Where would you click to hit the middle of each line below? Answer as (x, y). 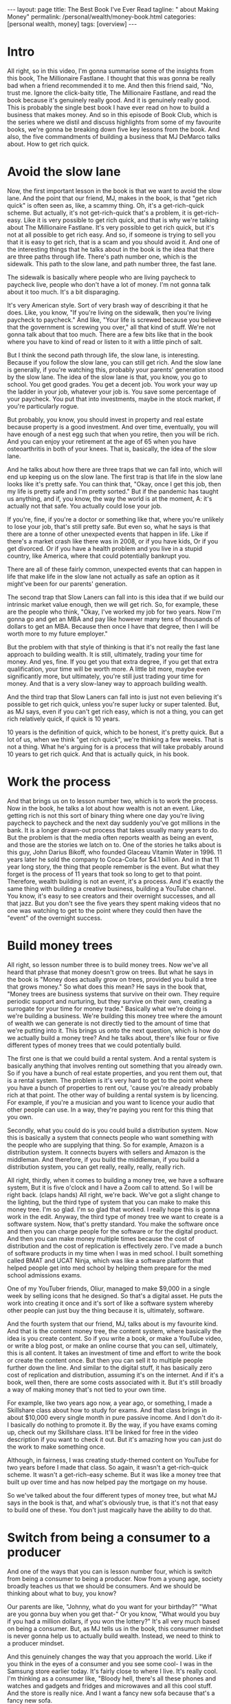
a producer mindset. (36, 1643)
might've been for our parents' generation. (67, 583)
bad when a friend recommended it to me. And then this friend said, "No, (110, 85)
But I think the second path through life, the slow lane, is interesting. (103, 355)
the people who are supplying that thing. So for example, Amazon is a (106, 1145)
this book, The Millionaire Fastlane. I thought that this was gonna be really (111, 78)
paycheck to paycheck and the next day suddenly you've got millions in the (114, 823)
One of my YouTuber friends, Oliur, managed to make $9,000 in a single (109, 1288)
